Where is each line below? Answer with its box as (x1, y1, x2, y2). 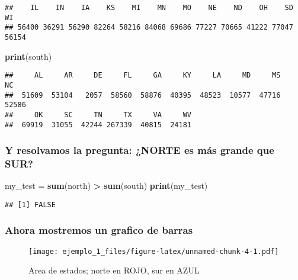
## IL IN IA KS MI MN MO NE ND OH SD (5, 4, 293, 12)
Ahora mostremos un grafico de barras (5, 223, 193, 237)
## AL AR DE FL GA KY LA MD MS (5, 71, 281, 80)
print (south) (5, 50, 52, 62)
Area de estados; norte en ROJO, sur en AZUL (28, 264, 200, 276)
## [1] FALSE (5, 200, 56, 209)
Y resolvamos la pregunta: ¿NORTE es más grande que (5, 143, 274, 157)
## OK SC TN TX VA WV (5, 110, 191, 119)
